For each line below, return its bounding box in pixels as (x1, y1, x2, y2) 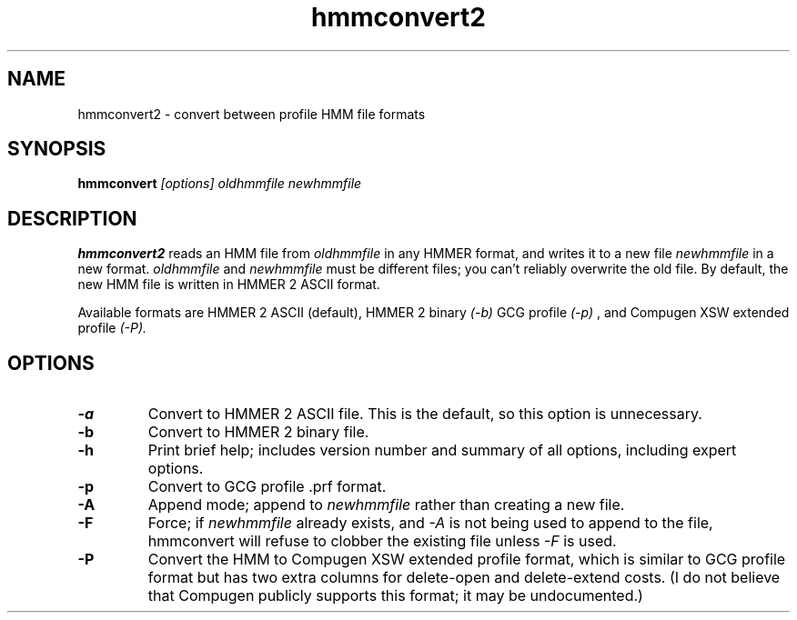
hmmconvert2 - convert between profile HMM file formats (77, 105, 426, 122)
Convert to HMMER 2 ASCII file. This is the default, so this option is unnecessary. (147, 405, 702, 424)
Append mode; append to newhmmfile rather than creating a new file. (147, 495, 625, 515)
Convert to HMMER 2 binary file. (147, 423, 369, 442)
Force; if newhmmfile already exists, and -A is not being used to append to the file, (147, 514, 713, 533)
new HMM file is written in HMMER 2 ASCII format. (77, 276, 380, 293)
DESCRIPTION (7, 206, 137, 230)
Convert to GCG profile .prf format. (147, 477, 387, 496)
